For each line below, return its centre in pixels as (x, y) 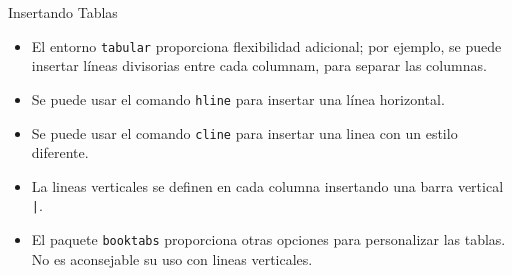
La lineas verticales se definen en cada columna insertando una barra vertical (267, 185)
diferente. (60, 152)
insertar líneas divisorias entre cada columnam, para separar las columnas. (259, 65)
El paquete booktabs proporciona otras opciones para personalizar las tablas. (268, 239)
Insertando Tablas (63, 12)
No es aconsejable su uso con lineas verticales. (172, 258)
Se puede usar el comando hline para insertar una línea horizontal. (238, 98)
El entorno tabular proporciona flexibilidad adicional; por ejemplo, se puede (266, 45)
